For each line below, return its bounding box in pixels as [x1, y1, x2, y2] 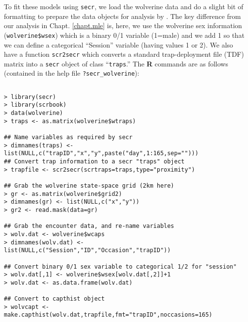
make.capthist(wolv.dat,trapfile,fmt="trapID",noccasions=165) [4, 311, 213, 319]
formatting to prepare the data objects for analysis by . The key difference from [4, 11, 241, 21]
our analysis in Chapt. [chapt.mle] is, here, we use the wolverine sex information [4, 20, 242, 31]
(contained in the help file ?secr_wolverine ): [4, 68, 139, 78]
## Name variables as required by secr [4, 134, 132, 141]
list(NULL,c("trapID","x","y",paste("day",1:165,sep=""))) [4, 150, 198, 157]
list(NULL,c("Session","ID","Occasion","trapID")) [4, 247, 171, 254]
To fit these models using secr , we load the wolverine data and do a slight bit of [4, 1, 244, 11]
